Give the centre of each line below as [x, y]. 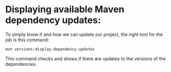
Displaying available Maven [65, 9]
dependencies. [21, 64]
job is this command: [27, 40]
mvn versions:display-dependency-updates [50, 49]
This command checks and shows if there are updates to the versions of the [86, 58]
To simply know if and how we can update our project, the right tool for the [84, 34]
